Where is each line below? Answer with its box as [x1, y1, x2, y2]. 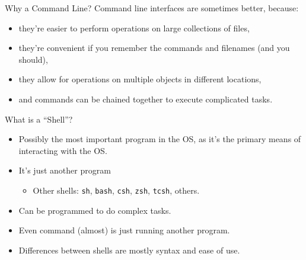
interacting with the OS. [18, 144, 107, 156]
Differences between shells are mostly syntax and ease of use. [18, 243, 240, 256]
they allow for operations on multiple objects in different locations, [18, 73, 262, 85]
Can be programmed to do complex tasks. [18, 204, 171, 216]
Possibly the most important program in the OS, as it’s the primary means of [18, 133, 301, 145]
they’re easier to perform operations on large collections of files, [18, 21, 250, 34]
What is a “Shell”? [5, 113, 73, 125]
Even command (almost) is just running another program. [18, 224, 230, 236]
